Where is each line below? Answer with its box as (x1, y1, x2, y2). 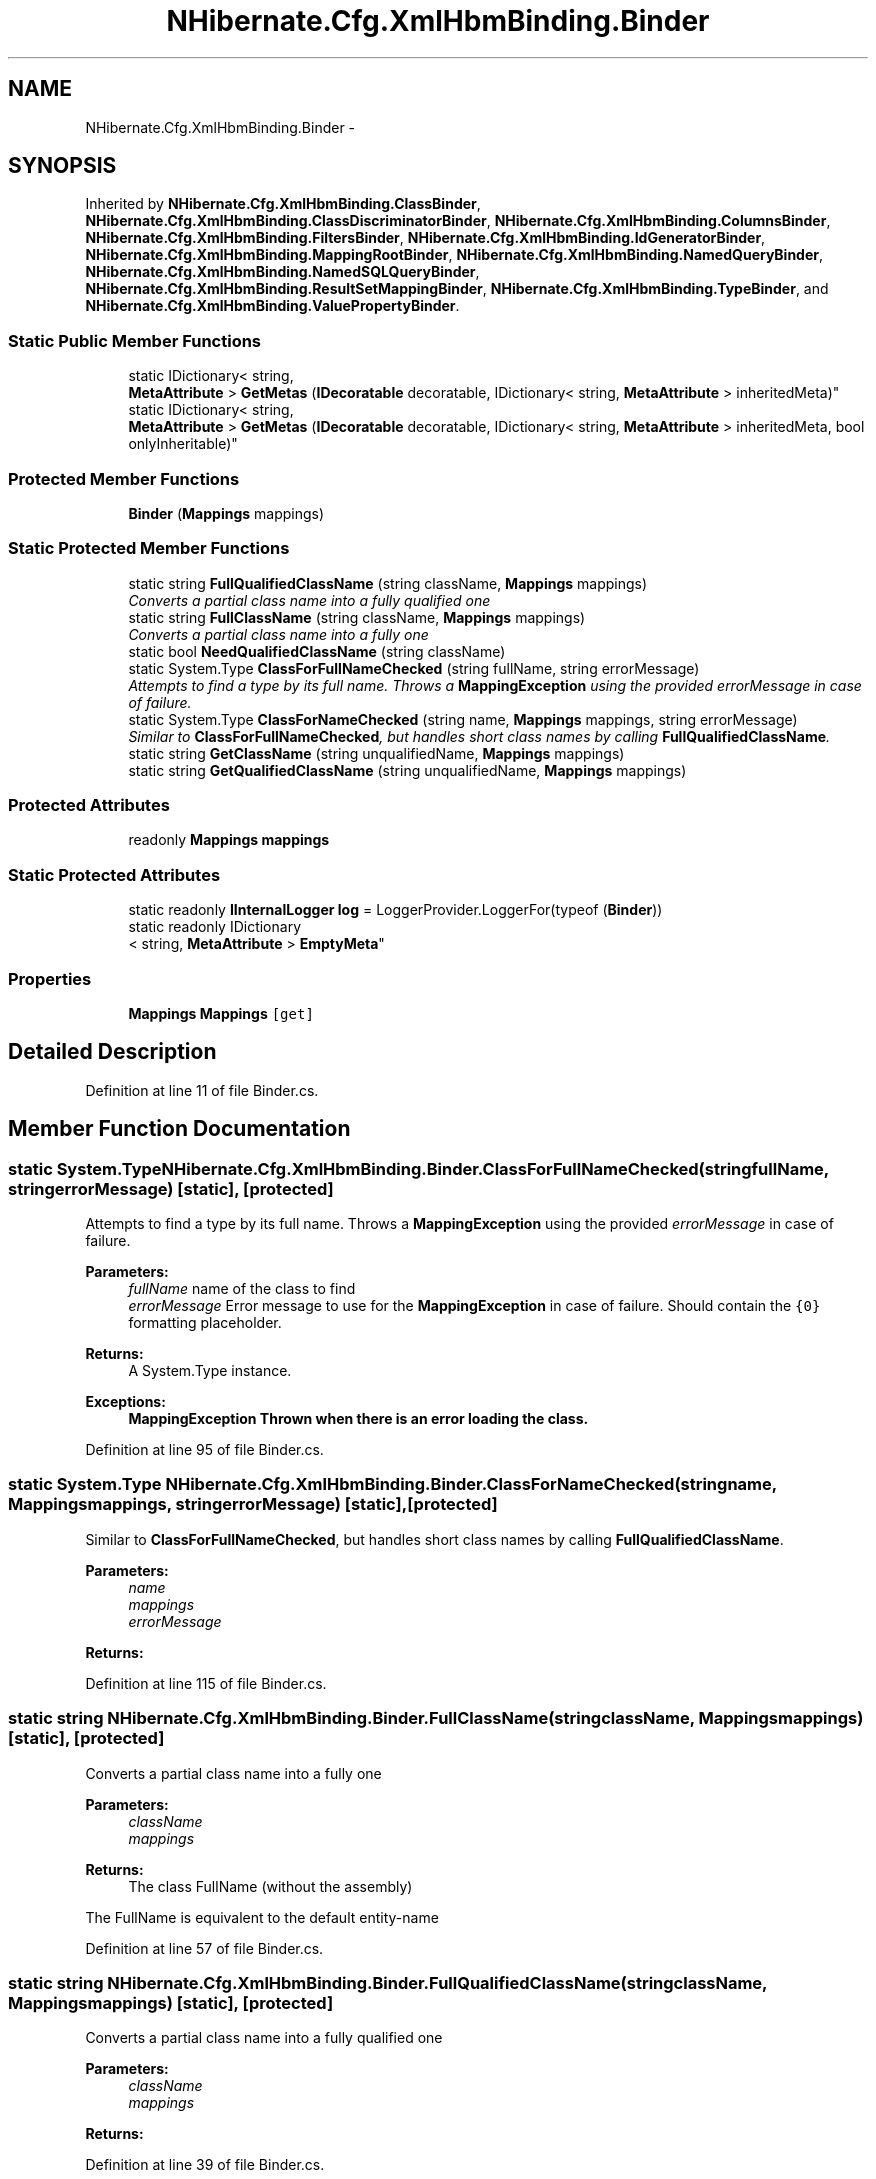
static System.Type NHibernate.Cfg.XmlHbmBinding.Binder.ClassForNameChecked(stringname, (8, 1474, 777, 1495)
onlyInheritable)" (128, 435, 238, 453)
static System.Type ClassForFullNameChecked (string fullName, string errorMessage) (128, 659, 700, 677)
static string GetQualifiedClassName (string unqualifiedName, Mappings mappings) (128, 761, 687, 779)
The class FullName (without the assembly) (128, 1877, 413, 1895)
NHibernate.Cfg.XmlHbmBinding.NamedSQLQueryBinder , (85, 263, 480, 281)
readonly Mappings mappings (128, 831, 330, 849)
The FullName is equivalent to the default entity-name (85, 1908, 439, 1926)
